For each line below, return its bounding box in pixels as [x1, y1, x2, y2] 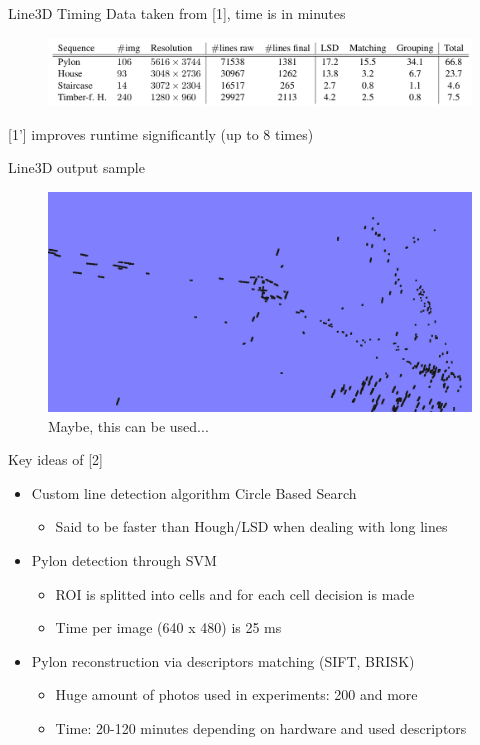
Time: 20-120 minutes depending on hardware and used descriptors [55, 717, 467, 738]
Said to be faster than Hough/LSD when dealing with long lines [55, 516, 448, 537]
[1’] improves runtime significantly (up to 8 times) [8, 123, 314, 144]
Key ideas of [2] [8, 449, 103, 470]
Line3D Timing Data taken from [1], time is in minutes [8, 3, 346, 23]
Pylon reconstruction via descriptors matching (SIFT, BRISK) [31, 650, 415, 671]
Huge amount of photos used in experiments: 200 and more [55, 684, 418, 705]
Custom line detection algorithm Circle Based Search [31, 482, 357, 503]
